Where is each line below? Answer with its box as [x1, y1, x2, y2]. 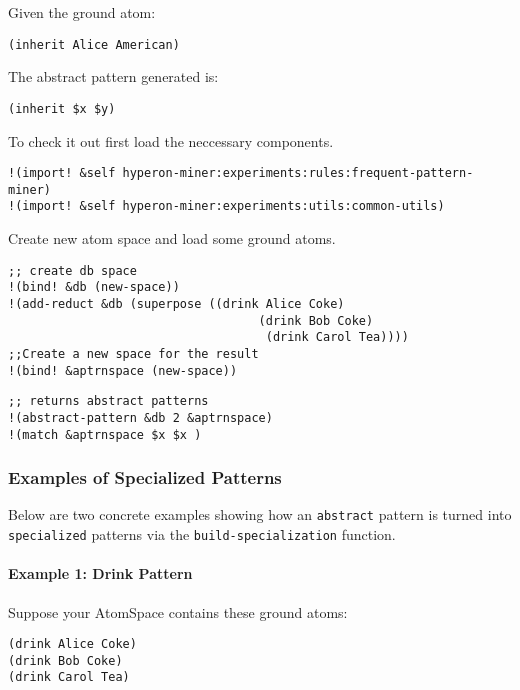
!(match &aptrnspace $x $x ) [8, 427, 202, 442]
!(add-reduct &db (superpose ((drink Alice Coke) [8, 296, 345, 311]
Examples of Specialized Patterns [8, 465, 282, 490]
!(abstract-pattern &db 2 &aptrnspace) [8, 410, 273, 425]
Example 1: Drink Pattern [8, 563, 193, 584]
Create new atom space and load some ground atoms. [8, 228, 336, 249]
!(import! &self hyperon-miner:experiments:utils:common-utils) [8, 199, 445, 214]
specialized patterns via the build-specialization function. [8, 524, 396, 545]
